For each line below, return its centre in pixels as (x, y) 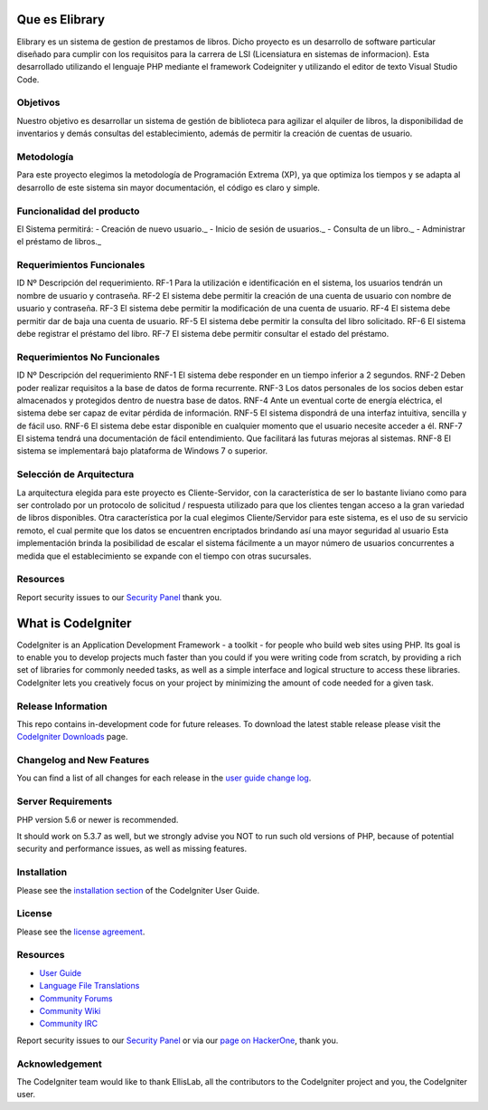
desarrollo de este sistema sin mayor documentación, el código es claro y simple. (169, 187)
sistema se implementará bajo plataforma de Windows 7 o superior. (142, 451)
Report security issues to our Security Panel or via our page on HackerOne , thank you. (178, 1040)
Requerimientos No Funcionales (88, 357)
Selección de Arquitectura (75, 474)
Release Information (62, 706)
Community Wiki (70, 1010)
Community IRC (69, 1024)
